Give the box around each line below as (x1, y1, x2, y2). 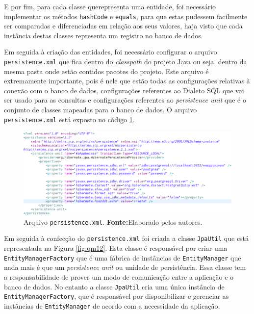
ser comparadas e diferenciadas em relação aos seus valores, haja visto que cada (4, 21, 243, 31)
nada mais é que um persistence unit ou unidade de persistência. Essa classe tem (4, 262, 246, 272)
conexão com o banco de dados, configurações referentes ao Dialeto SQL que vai (4, 85, 244, 95)
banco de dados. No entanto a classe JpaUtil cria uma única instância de (4, 281, 225, 291)
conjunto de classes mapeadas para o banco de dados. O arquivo (4, 105, 197, 115)
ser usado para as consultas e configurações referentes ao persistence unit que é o (4, 95, 246, 105)
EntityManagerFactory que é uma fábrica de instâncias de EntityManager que (4, 252, 241, 262)
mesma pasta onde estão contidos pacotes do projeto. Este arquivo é (4, 66, 209, 76)
